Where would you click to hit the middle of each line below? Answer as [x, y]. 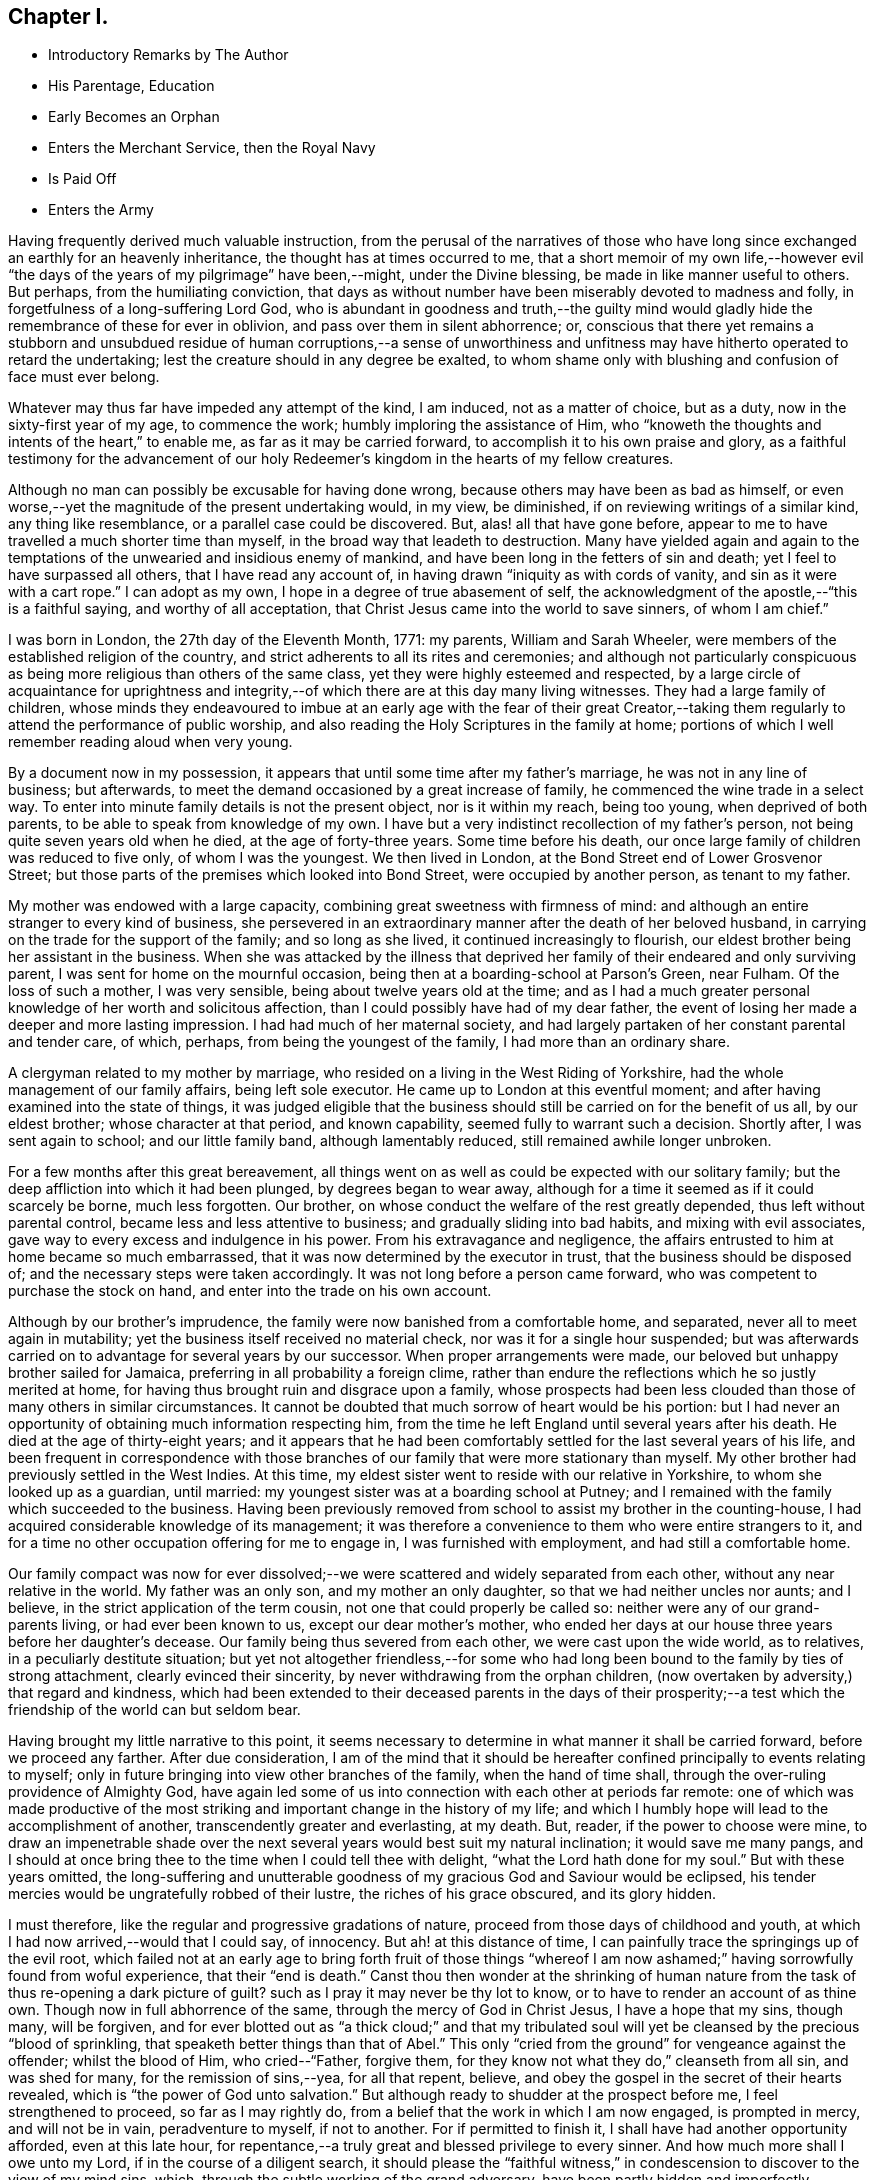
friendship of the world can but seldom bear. [154, 1710]
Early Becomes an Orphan [134, 117]
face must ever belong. [84, 377]
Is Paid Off [82, 179]
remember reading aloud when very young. [150, 742]
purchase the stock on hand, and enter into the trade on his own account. [250, 1291]
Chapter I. [58, 16]
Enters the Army [101, 210]
